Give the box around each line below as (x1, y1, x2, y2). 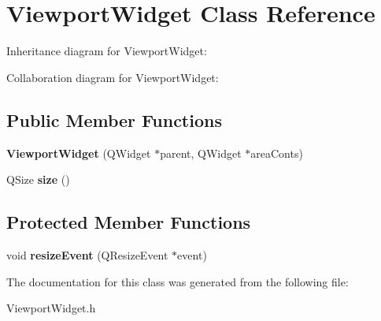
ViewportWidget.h (6, 300, 96, 316)
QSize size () (6, 171, 70, 188)
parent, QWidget (160, 144, 242, 161)
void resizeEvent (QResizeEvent (6, 246, 168, 263)
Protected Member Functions (6, 210, 251, 234)
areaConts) (250, 144, 303, 161)
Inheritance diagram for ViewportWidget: (6, 43, 207, 59)
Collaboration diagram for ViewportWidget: (6, 69, 219, 85)
